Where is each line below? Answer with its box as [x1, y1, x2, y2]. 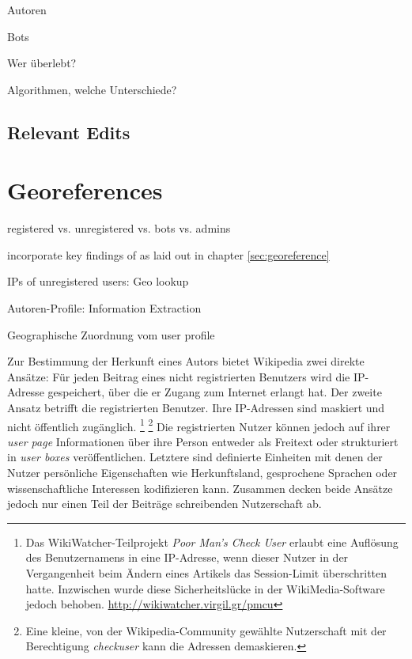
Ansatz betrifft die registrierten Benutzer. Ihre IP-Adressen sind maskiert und [7, 400, 385, 416]
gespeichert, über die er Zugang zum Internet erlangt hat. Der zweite [47, 384, 382, 400]
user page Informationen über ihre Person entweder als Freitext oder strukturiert [7, 433, 399, 449]
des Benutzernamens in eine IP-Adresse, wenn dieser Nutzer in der [25, 549, 349, 566]
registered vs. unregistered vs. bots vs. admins [7, 220, 231, 237]
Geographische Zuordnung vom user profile [7, 326, 215, 343]
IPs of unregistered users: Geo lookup [7, 273, 189, 290]
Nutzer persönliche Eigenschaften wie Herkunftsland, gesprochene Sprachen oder [7, 464, 398, 481]
